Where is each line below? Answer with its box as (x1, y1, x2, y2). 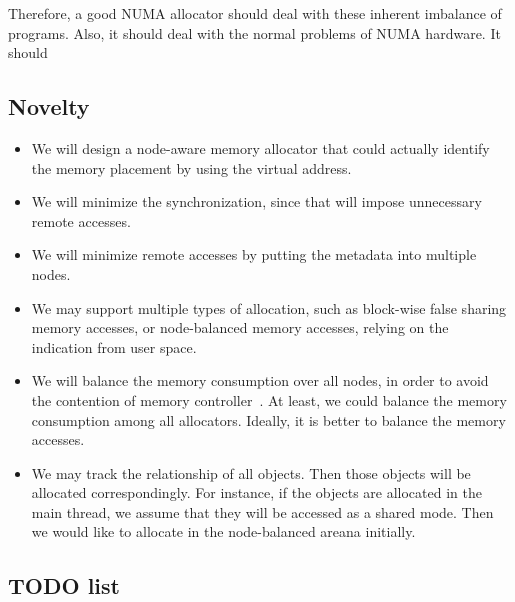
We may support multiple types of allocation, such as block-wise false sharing (31, 297, 507, 318)
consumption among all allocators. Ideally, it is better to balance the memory (31, 409, 506, 430)
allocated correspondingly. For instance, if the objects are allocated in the (31, 482, 482, 503)
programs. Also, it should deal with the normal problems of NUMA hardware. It (8, 22, 501, 43)
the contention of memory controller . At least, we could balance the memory (31, 389, 507, 410)
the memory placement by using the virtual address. (31, 157, 352, 178)
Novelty (8, 91, 90, 122)
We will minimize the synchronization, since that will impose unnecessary (31, 191, 482, 212)
